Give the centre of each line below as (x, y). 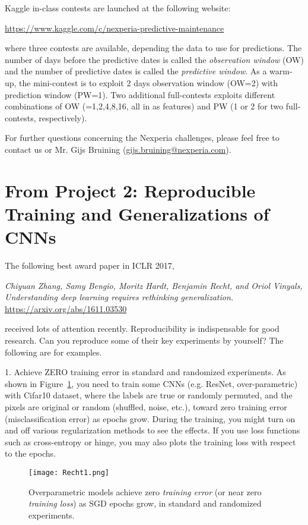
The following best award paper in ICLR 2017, (90, 265)
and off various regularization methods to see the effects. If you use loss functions (153, 430)
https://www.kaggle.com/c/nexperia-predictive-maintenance (115, 28)
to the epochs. (31, 453)
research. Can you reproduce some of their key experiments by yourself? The (144, 340)
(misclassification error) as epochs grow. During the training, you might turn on (150, 418)
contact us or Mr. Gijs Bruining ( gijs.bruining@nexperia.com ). (118, 149)
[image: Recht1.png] (69, 472)
